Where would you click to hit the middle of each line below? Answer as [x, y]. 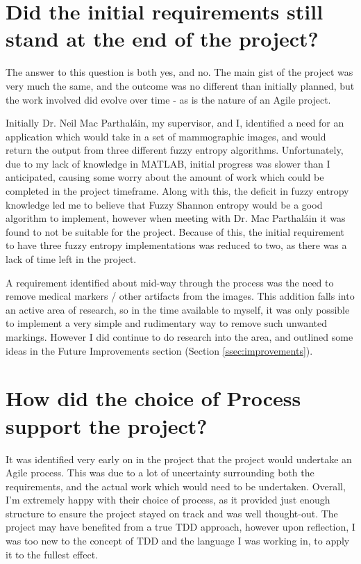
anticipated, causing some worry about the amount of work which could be [165, 177]
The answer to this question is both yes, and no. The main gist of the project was [179, 72]
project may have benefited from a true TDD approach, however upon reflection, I [180, 527]
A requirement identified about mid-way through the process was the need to [170, 282]
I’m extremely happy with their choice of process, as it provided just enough [168, 500]
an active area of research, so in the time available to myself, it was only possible [178, 309]
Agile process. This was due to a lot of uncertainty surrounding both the [160, 473]
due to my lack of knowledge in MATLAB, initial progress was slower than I [168, 163]
